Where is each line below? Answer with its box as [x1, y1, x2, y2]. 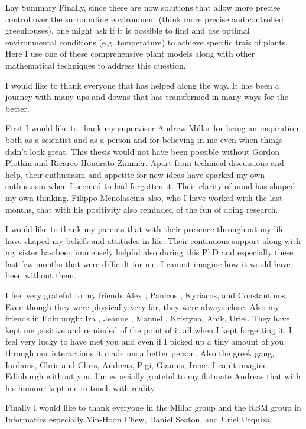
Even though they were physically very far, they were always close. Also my [5, 300, 279, 313]
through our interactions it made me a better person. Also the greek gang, [5, 347, 275, 359]
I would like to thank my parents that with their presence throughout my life [5, 223, 285, 235]
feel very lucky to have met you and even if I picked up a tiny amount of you [5, 335, 284, 347]
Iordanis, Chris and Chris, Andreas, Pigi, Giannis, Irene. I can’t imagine [5, 358, 267, 370]
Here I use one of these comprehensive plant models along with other [5, 47, 255, 60]
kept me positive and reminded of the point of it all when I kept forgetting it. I [5, 323, 292, 336]
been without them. [5, 269, 77, 281]
